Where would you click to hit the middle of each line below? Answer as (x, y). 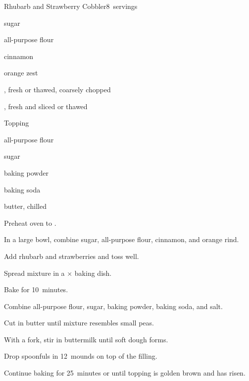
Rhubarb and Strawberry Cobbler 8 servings (71, 6)
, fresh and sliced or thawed (46, 106)
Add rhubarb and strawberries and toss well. (72, 256)
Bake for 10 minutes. (36, 289)
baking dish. (93, 273)
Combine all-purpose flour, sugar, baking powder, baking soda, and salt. (113, 306)
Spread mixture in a (34, 273)
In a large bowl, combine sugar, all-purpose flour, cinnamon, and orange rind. (122, 239)
